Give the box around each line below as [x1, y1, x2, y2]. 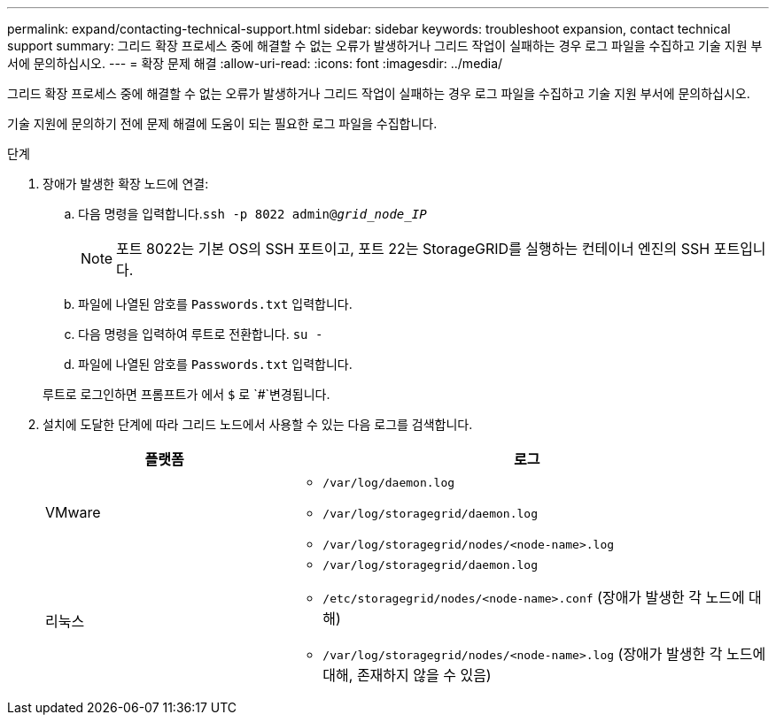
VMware [45, 503, 101, 521]
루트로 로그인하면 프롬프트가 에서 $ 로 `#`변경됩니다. [43, 387, 330, 402]
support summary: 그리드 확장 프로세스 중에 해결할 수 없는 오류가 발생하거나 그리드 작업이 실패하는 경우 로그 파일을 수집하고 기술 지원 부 [7, 38, 763, 53]
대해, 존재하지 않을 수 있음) [322, 666, 492, 684]
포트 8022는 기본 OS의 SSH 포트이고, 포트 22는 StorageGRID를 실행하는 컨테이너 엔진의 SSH [116, 240, 710, 257]
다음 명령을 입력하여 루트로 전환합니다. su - [78, 326, 323, 342]
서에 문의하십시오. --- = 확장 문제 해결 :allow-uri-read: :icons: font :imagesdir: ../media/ [7, 56, 503, 71]
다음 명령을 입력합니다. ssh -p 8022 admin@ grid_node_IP [78, 206, 427, 221]
